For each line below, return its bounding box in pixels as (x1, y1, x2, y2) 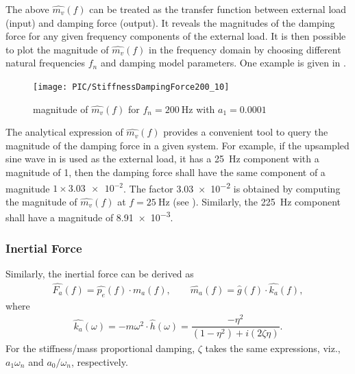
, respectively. (71, 354, 128, 369)
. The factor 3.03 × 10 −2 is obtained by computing (123, 179, 341, 195)
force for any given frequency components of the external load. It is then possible (5, 29, 346, 43)
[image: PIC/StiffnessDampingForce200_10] (33, 82, 230, 92)
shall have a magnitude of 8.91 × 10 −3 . (5, 208, 173, 225)
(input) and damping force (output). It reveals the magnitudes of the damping (5, 15, 335, 29)
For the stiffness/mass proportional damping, (5, 341, 195, 356)
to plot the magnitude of (5, 42, 109, 56)
